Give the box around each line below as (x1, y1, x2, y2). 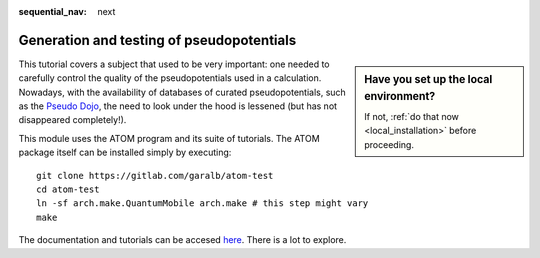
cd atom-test (36, 184, 100, 195)
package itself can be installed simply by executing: (18, 146, 232, 159)
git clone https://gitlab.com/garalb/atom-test (36, 170, 274, 181)
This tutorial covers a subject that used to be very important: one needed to (18, 58, 330, 70)
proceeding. (364, 138, 415, 150)
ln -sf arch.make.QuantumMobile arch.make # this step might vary (36, 198, 369, 209)
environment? (364, 89, 436, 103)
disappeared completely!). (18, 114, 127, 126)
